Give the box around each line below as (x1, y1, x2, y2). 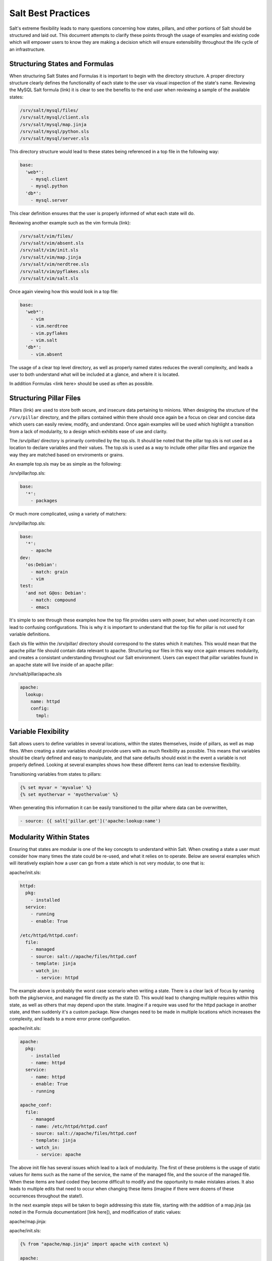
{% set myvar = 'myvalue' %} (20, 784, 92, 790)
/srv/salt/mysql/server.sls (20, 136, 89, 141)
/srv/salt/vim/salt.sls (20, 275, 79, 281)
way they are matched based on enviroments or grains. (9, 451, 124, 457)
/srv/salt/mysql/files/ (20, 107, 79, 113)
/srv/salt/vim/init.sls (20, 247, 79, 253)
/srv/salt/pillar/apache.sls (9, 671, 62, 677)
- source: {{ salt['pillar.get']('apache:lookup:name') (20, 818, 161, 824)
